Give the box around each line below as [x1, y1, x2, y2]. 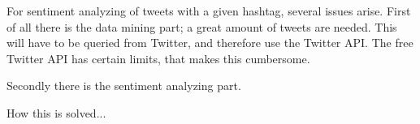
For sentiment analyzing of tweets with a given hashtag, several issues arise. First [6, 2, 411, 19]
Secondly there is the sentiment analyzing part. [6, 77, 241, 94]
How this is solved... [6, 104, 106, 121]
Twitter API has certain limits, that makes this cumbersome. [6, 49, 310, 66]
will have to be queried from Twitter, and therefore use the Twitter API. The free [6, 34, 414, 51]
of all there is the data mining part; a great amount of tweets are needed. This [6, 18, 397, 35]
